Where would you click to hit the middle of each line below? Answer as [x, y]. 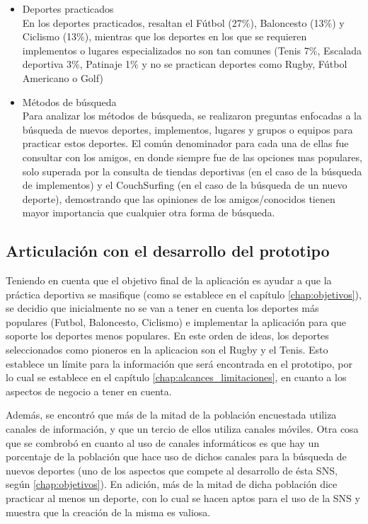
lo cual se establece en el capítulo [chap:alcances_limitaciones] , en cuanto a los [176, 377]
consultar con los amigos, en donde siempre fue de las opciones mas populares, [192, 157]
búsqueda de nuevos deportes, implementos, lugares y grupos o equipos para [188, 129]
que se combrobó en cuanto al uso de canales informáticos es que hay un [162, 442]
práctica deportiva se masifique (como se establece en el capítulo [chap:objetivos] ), [184, 294]
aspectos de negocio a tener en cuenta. [89, 391]
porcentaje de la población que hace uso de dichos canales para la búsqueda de [176, 456]
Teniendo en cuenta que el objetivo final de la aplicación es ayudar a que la [169, 280]
